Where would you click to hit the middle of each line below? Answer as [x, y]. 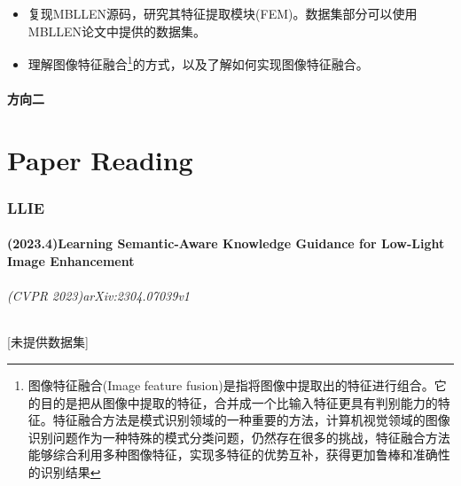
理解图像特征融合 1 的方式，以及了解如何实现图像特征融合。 [198, 63]
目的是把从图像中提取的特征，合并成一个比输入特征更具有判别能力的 [239, 402]
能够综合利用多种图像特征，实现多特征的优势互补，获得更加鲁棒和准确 [233, 455]
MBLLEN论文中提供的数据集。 [117, 31]
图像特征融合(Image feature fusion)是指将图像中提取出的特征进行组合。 [231, 385]
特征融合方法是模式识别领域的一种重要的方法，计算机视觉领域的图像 [251, 420]
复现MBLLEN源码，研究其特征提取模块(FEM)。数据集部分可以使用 [223, 13]
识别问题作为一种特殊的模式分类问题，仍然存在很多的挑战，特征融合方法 [239, 437]
